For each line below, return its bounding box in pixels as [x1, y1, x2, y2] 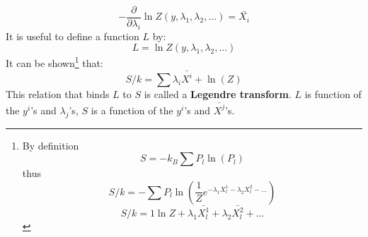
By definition [22, 138, 79, 152]
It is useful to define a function [6, 28, 139, 43]
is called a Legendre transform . [144, 87, 292, 102]
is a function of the [91, 102, 173, 117]
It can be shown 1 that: [6, 54, 103, 71]
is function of [304, 87, 362, 102]
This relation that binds [6, 87, 110, 102]
